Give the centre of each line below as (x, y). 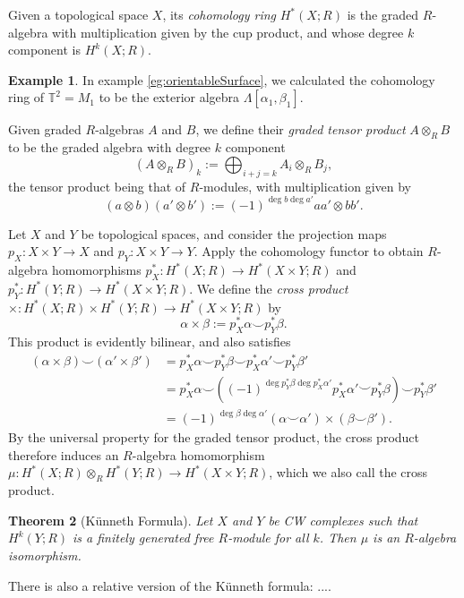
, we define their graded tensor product (301, 129)
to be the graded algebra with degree (110, 147)
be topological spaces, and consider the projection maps (234, 233)
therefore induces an (64, 454)
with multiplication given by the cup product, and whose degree (228, 32)
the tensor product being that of (97, 186)
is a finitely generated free (143, 538)
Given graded (45, 129)
